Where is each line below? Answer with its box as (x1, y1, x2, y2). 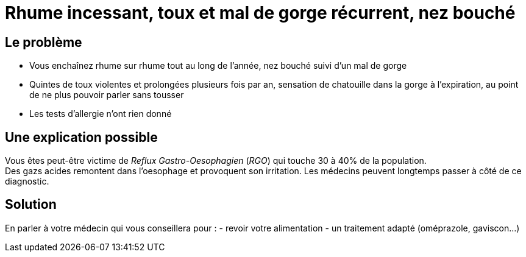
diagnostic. (5, 176, 49, 187)
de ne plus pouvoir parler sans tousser (29, 90, 184, 100)
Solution (5, 197, 57, 213)
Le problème (5, 34, 82, 50)
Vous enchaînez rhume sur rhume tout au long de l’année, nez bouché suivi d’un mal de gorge (29, 60, 407, 71)
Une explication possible (5, 129, 158, 145)
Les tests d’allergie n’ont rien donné (29, 108, 172, 119)
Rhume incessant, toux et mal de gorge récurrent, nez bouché (5, 2, 516, 23)
